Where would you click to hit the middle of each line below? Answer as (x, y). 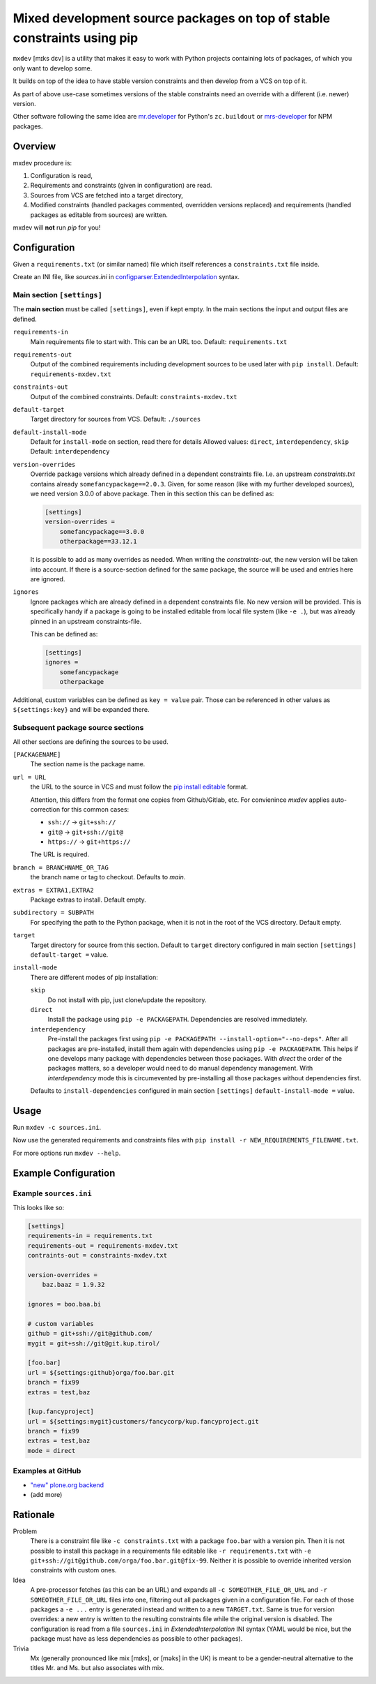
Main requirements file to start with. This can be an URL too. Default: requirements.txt (159, 341)
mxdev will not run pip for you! (57, 228)
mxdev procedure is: (42, 163)
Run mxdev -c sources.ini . (57, 1127)
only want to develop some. (53, 68)
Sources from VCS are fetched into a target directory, (107, 195)
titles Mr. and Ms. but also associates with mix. (97, 1668)
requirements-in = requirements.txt (90, 1236)
